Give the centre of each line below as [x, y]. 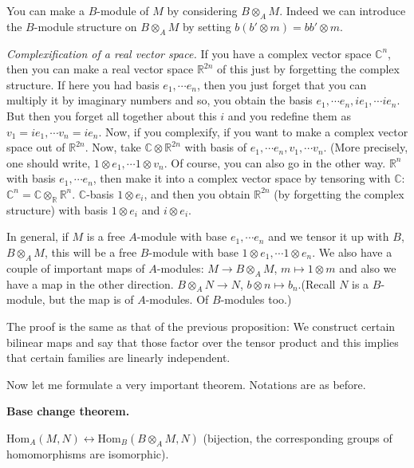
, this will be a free [91, 252]
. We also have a [352, 252]
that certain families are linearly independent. [118, 358]
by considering [202, 10]
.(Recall [317, 283]
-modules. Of [177, 299]
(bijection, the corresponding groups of [298, 437]
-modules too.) [256, 299]
